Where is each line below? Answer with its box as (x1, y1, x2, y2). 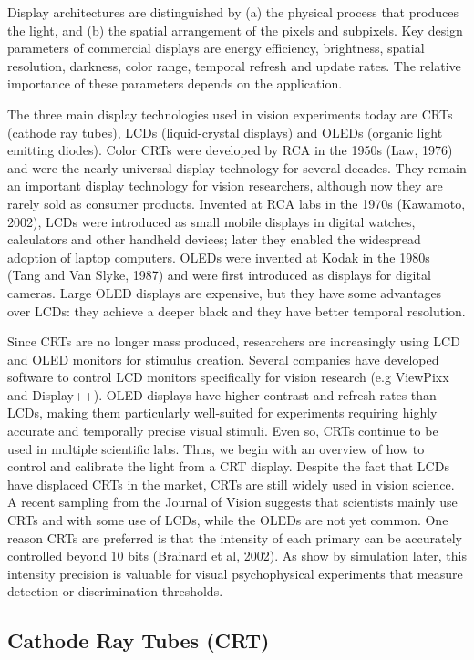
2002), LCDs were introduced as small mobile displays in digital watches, (7, 211, 416, 231)
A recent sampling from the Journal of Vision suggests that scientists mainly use (7, 492, 458, 511)
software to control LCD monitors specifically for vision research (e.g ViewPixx (7, 367, 449, 387)
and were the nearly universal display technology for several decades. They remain (7, 158, 467, 177)
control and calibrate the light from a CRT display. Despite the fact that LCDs (7, 457, 449, 476)
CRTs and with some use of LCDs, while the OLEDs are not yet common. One (7, 510, 448, 530)
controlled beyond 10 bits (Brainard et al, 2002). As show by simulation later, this (7, 546, 467, 565)
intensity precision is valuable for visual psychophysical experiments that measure (7, 563, 463, 583)
